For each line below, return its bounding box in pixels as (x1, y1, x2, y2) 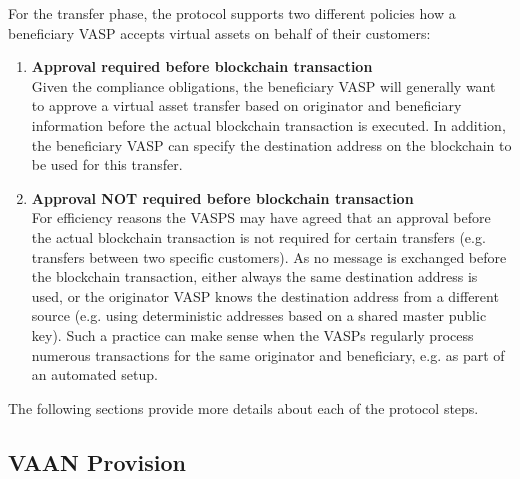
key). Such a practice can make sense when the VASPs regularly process (31, 324, 474, 345)
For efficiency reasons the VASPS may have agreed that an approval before (31, 207, 491, 228)
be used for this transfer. (31, 154, 183, 175)
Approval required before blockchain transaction (31, 56, 373, 77)
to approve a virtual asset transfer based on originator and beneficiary (31, 95, 462, 116)
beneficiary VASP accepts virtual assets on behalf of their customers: (8, 22, 431, 43)
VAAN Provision (8, 446, 187, 477)
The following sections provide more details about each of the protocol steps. (8, 397, 479, 418)
